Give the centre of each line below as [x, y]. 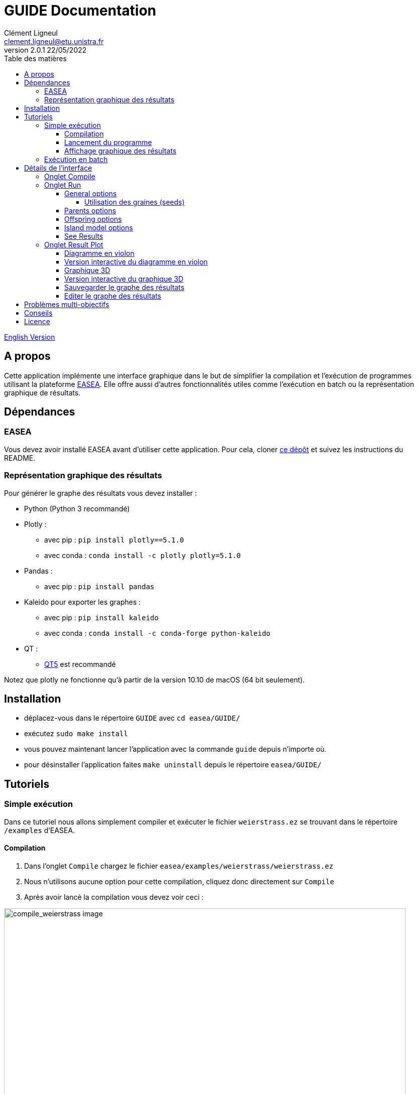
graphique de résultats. [42, 392]
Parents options [90, 210]
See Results [84, 236]
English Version [30, 337]
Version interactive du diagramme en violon [136, 261]
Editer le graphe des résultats [113, 296]
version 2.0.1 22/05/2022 [45, 50]
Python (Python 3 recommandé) [77, 508]
